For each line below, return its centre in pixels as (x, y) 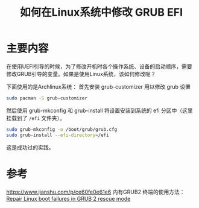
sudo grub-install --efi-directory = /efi (58, 135)
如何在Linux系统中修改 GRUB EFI (101, 12)
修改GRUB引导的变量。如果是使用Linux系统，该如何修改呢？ (81, 74)
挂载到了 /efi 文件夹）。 (36, 118)
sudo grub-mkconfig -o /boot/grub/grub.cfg (62, 129)
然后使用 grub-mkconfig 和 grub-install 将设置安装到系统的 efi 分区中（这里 (99, 110)
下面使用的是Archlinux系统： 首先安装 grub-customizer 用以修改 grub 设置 (99, 87)
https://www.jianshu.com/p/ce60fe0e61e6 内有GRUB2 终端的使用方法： (96, 192)
